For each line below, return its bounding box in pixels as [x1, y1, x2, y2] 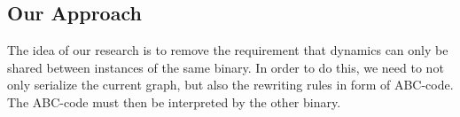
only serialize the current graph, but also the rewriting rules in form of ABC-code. [7, 75, 454, 94]
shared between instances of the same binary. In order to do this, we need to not [7, 58, 444, 76]
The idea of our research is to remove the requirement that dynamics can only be [7, 41, 448, 59]
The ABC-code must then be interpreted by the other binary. [7, 92, 341, 111]
